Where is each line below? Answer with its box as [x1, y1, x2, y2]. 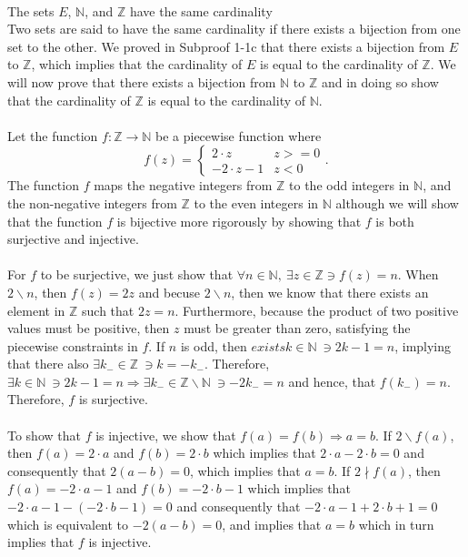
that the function [7, 211, 103, 230]
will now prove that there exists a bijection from [7, 72, 276, 91]
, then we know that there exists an [231, 282, 429, 301]
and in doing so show [321, 72, 439, 91]
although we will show [335, 193, 459, 212]
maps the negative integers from [94, 176, 273, 195]
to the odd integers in [289, 176, 410, 195]
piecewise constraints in [7, 336, 138, 355]
